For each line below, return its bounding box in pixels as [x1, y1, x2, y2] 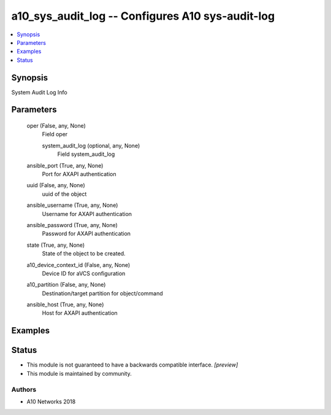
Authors [11, 385, 37, 394]
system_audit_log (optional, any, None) [42, 142, 140, 149]
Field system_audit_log [57, 150, 115, 158]
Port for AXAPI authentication [42, 170, 116, 177]
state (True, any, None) [26, 241, 85, 249]
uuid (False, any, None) [26, 182, 85, 189]
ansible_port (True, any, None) [26, 161, 104, 169]
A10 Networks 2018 [26, 398, 76, 405]
